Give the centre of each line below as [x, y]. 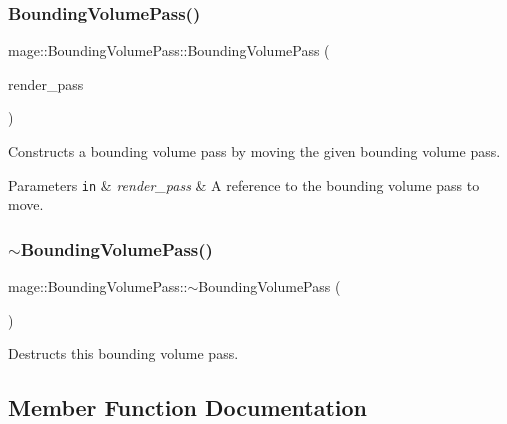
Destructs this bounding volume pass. [123, 353]
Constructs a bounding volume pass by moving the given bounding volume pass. [254, 151]
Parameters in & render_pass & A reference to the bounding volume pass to [244, 184]
